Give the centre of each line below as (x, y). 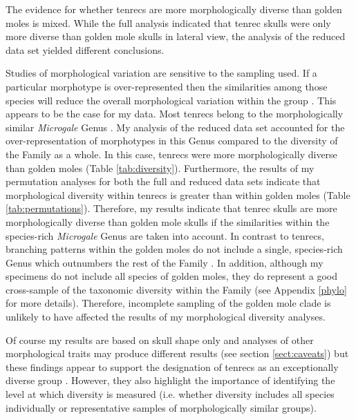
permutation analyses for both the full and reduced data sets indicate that (163, 181)
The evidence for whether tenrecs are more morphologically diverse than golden (174, 9)
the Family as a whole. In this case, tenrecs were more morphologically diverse (171, 154)
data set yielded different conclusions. (85, 49)
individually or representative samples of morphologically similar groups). (161, 407)
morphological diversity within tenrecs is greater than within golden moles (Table (178, 194)
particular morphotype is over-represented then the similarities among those (167, 86)
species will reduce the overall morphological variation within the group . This (171, 100)
